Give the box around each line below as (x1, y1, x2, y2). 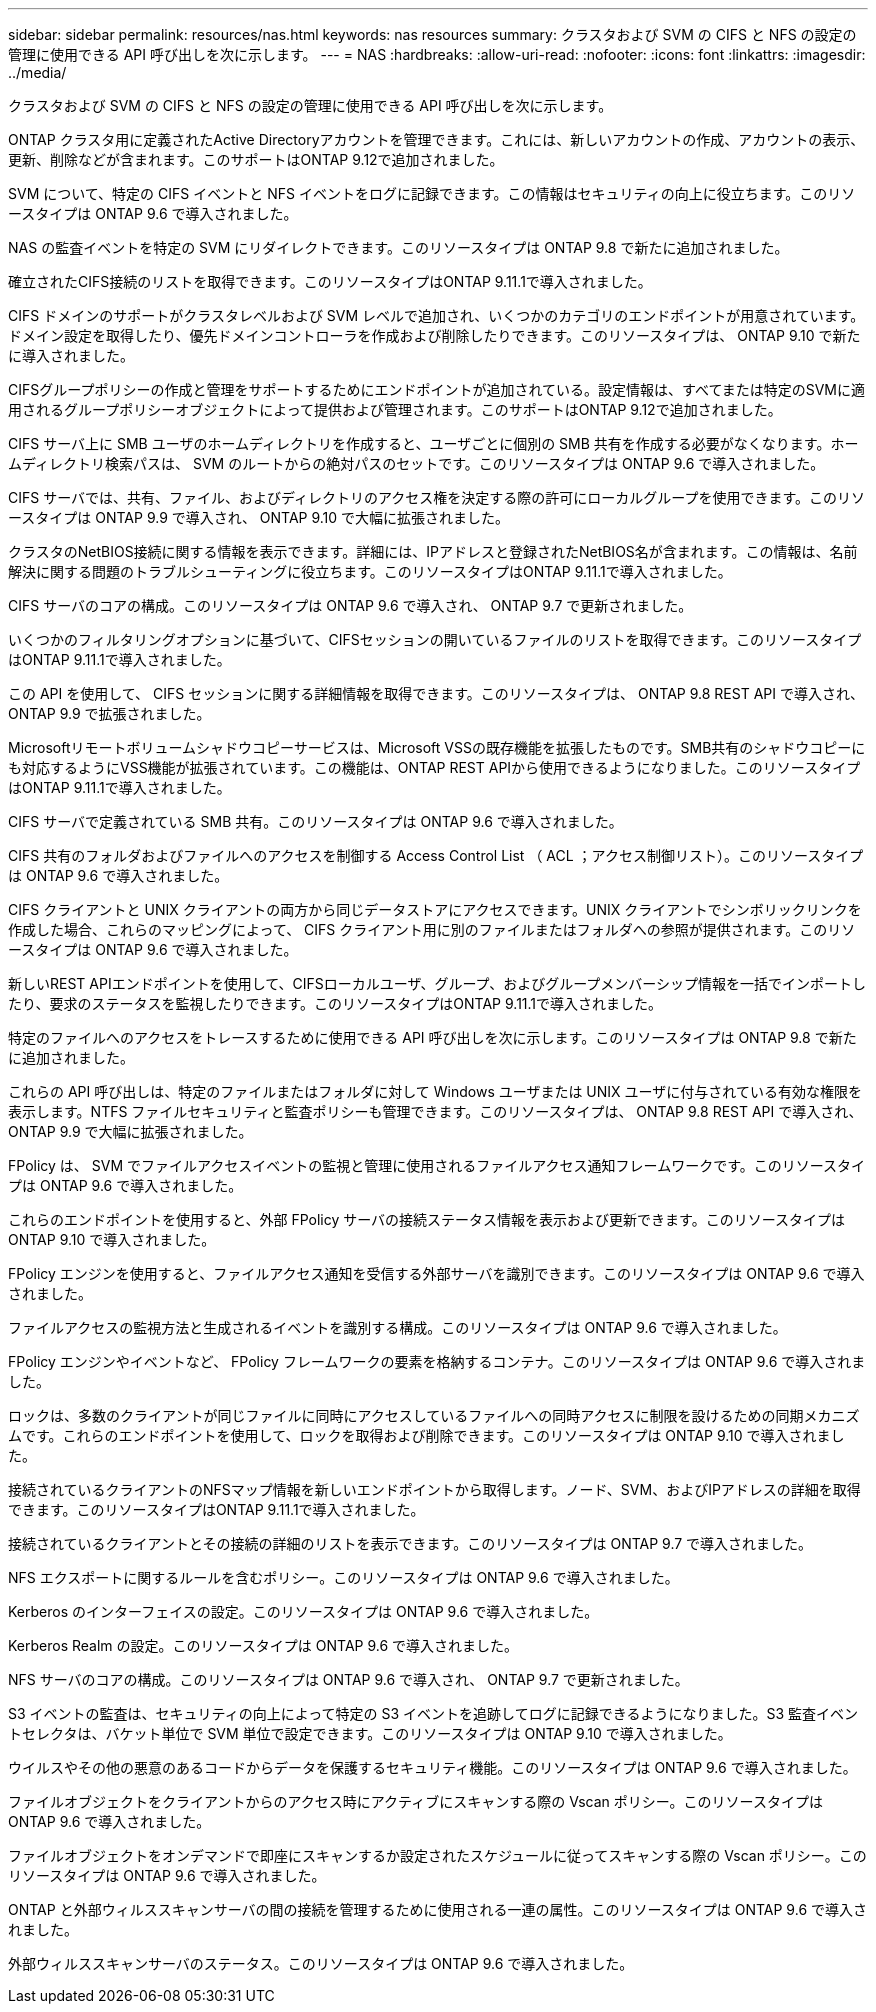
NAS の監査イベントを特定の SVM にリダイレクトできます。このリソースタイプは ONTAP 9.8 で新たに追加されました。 (8, 239, 789, 256)
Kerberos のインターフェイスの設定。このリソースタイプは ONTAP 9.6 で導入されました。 (8, 1603, 599, 1620)
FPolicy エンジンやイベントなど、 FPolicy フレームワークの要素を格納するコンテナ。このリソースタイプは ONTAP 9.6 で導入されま (8, 1353, 866, 1370)
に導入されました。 (8, 347, 134, 364)
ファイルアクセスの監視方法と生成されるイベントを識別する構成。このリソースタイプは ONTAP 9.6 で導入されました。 (8, 1319, 787, 1336)
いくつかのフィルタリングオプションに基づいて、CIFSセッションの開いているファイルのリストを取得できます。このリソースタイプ (8, 631, 862, 648)
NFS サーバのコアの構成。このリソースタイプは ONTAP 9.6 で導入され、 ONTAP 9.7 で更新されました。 (8, 1671, 689, 1688)
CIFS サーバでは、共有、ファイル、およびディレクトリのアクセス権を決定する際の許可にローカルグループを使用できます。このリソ (8, 489, 866, 506)
